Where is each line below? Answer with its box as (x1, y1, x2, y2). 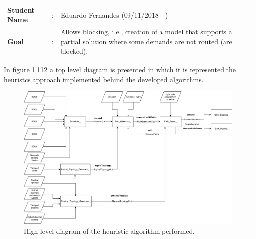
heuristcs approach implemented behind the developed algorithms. (4, 74, 204, 85)
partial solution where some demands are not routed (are (60, 36, 232, 46)
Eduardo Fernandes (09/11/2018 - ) (60, 9, 168, 20)
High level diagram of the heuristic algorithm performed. (24, 226, 195, 236)
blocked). (60, 46, 88, 56)
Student (7, 4, 35, 15)
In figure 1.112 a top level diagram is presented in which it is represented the (4, 64, 236, 75)
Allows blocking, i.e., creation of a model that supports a (60, 27, 232, 37)
